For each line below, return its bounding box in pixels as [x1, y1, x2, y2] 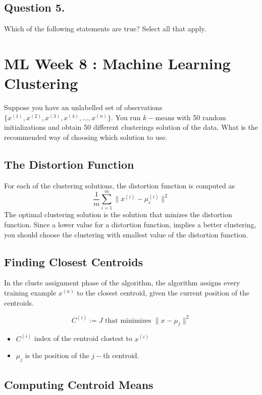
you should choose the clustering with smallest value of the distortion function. [4, 229, 248, 239]
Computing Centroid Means [4, 376, 153, 392]
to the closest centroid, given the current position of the [77, 287, 250, 298]
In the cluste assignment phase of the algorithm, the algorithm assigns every [4, 277, 240, 288]
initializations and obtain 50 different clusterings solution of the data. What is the [4, 122, 258, 132]
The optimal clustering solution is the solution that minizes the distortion [4, 209, 232, 220]
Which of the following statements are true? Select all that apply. [4, 23, 206, 34]
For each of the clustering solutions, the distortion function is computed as [4, 180, 235, 190]
